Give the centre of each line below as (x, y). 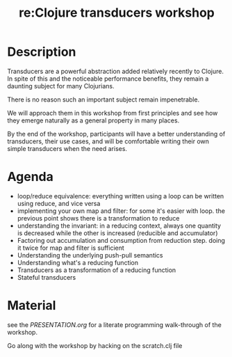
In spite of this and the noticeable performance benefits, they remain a (108, 79)
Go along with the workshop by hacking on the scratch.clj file (95, 345)
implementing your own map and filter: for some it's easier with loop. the (121, 211)
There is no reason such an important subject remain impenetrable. (103, 100)
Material (32, 306)
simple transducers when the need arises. (67, 148)
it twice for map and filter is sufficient (71, 248)
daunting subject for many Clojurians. (61, 86)
